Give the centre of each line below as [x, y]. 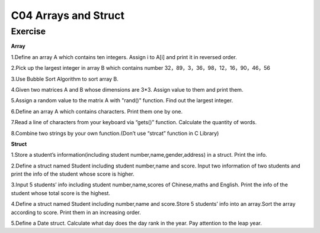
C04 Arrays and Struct [68, 15]
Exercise [28, 31]
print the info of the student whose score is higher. [73, 174]
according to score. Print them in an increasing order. [76, 212]
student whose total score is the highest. [61, 193]
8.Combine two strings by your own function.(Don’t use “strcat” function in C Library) [115, 133]
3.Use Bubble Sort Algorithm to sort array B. [65, 79]
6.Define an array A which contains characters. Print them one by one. [97, 111]
